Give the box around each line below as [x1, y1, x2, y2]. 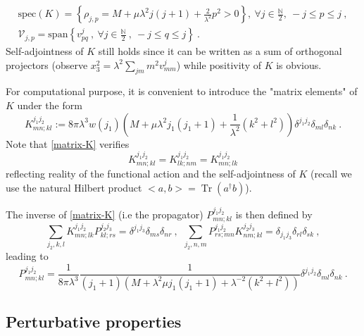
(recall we [310, 166, 352, 181]
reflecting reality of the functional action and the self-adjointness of [6, 166, 296, 181]
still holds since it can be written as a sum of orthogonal [98, 44, 342, 58]
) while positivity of [176, 57, 261, 72]
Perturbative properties [6, 311, 182, 332]
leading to [6, 249, 49, 263]
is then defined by [235, 206, 313, 221]
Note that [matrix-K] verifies [6, 136, 130, 151]
